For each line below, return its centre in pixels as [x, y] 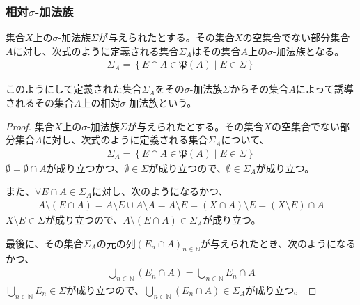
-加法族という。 [161, 103]
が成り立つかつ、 [85, 167]
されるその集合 [40, 103]
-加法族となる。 [309, 50]
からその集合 [259, 89]
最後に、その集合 [45, 243]
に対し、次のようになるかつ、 [160, 191]
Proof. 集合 [30, 126]
